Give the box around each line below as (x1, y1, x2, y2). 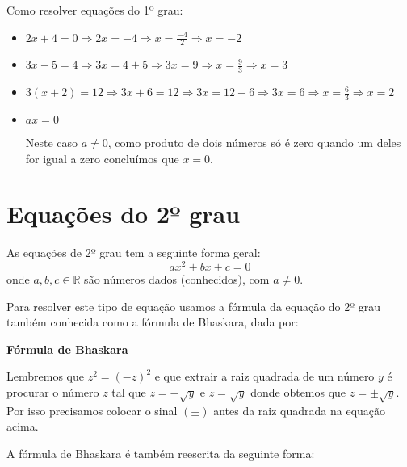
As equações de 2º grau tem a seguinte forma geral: (6, 244, 261, 261)
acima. (6, 418, 39, 435)
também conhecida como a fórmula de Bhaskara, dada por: (6, 313, 299, 330)
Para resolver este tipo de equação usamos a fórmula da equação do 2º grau (6, 297, 381, 314)
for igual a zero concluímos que (25, 149, 179, 166)
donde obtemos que (250, 384, 346, 401)
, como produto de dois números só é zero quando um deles (107, 134, 401, 151)
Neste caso (25, 134, 78, 151)
